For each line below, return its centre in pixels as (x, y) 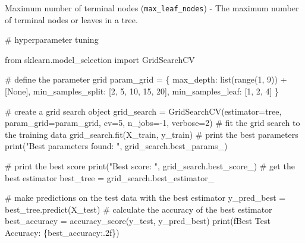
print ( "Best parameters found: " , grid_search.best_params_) (116, 146)
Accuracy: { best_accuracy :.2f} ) (62, 232)
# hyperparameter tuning (52, 40)
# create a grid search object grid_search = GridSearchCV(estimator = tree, (143, 111)
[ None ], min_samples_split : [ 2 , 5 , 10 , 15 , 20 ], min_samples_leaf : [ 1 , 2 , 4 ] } (142, 91)
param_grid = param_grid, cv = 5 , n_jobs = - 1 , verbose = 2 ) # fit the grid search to (152, 123)
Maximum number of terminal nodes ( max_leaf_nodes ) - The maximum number (152, 8)
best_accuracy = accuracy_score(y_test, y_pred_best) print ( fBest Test (138, 221)
